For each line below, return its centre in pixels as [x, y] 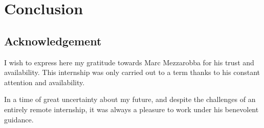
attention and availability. [45, 82]
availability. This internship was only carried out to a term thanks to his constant [132, 72]
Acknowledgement [53, 41]
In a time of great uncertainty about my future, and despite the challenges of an [130, 99]
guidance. [19, 119]
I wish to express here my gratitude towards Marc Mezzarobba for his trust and [129, 62]
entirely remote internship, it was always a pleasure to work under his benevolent [131, 109]
